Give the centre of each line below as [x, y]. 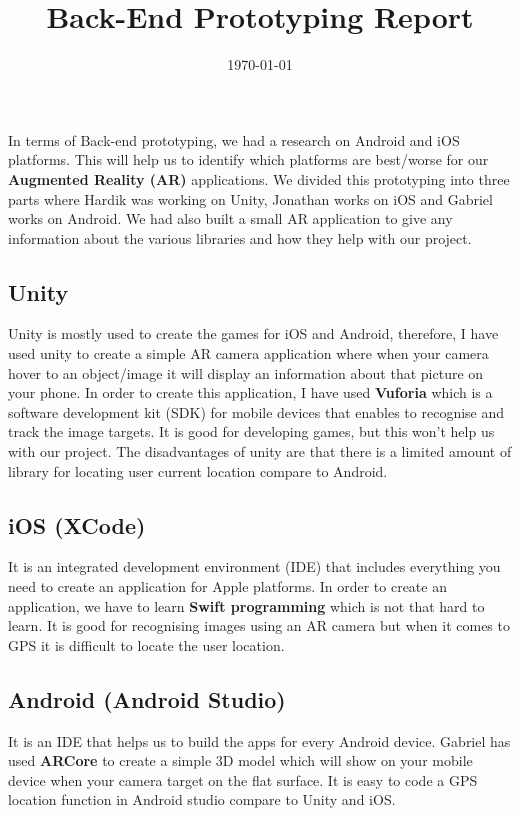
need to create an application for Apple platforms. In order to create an [227, 586]
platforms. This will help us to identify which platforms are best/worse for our [248, 159]
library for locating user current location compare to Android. [198, 470]
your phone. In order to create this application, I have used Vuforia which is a [250, 392]
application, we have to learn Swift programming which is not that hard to [246, 605]
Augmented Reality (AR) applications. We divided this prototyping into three [259, 178]
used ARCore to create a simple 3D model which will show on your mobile [240, 760]
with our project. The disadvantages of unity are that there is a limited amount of [260, 451]
